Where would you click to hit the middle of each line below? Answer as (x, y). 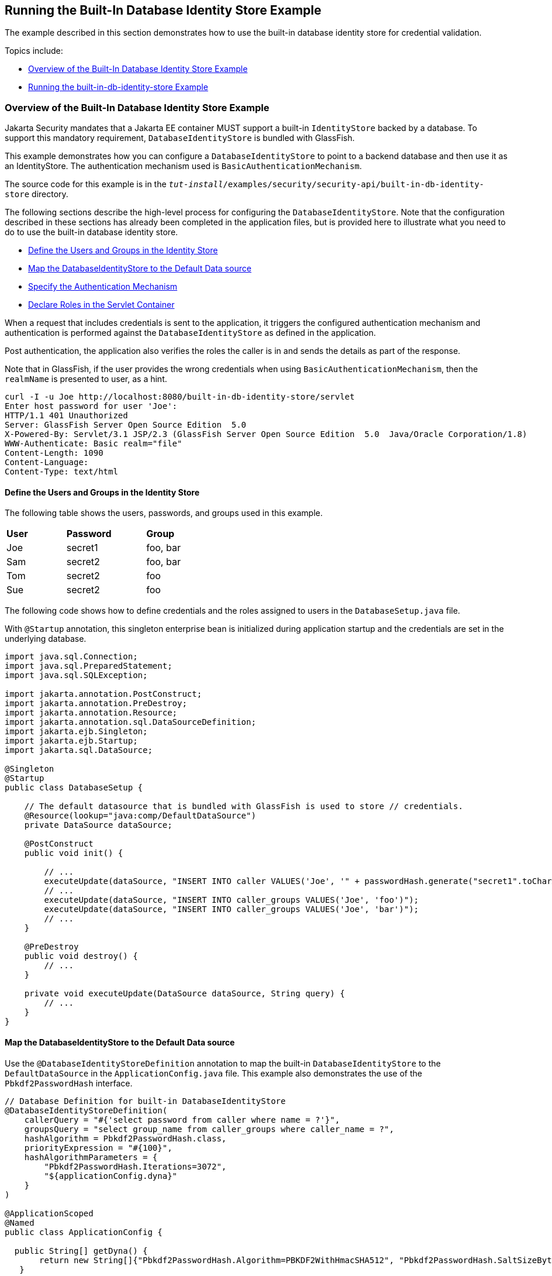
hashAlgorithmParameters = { (91, 1157)
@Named (20, 1222)
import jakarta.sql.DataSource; (79, 750)
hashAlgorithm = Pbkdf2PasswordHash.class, (125, 1138)
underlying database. (46, 639)
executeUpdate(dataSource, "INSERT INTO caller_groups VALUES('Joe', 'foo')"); (232, 900)
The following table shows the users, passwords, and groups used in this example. (164, 513)
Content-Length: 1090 (54, 453)
